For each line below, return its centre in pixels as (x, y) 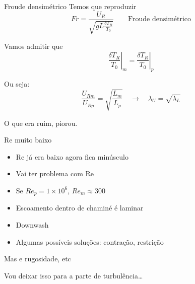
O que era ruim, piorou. (41, 123)
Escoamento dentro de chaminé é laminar (80, 208)
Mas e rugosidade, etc (38, 259)
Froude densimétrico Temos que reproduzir (70, 6)
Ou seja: (17, 84)
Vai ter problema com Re (55, 173)
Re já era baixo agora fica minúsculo (72, 156)
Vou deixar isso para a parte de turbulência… (74, 275)
